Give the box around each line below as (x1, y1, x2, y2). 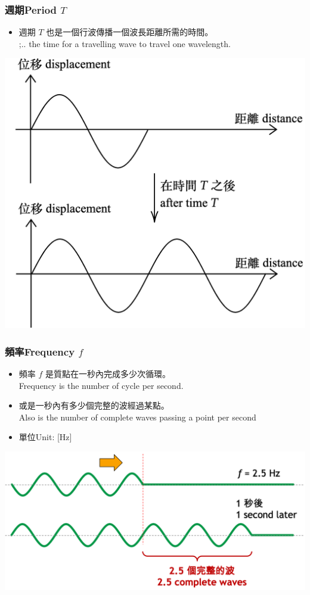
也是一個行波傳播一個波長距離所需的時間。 (46, 26, 213, 38)
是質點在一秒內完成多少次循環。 (45, 367, 171, 380)
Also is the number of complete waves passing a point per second (18, 410, 256, 423)
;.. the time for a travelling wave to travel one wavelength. (18, 37, 231, 49)
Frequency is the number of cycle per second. (18, 379, 184, 391)
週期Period (5, 2, 57, 17)
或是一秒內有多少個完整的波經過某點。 (18, 399, 169, 412)
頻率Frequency (5, 344, 75, 359)
